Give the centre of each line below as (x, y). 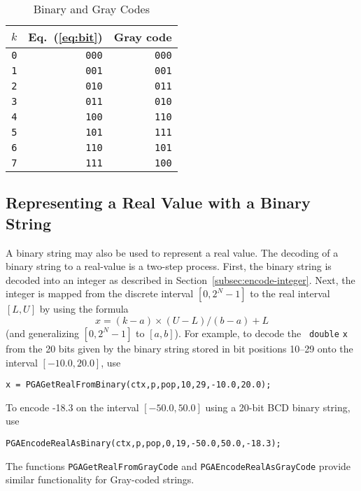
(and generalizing (43, 333)
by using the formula (84, 309)
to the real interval (290, 293)
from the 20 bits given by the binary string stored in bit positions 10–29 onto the (179, 348)
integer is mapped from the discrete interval (100, 293)
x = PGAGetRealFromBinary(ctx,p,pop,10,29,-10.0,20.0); (139, 385)
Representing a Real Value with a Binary (158, 202)
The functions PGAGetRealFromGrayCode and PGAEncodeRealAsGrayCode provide (178, 465)
